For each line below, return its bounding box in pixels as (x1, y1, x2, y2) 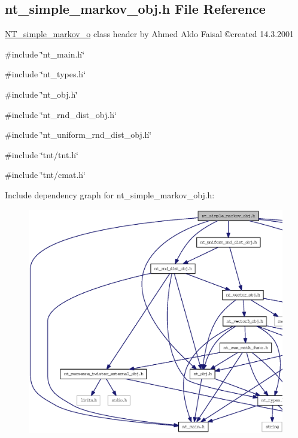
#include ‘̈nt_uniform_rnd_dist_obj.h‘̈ (5, 128, 152, 141)
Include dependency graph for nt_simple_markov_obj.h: (5, 188, 215, 201)
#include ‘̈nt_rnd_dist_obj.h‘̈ (5, 108, 117, 120)
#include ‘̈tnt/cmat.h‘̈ (5, 168, 86, 181)
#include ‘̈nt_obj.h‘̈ (5, 87, 78, 100)
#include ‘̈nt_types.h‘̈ (5, 68, 86, 80)
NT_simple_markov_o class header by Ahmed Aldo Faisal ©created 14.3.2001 (5, 28, 294, 40)
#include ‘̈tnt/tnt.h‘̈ (5, 148, 78, 161)
